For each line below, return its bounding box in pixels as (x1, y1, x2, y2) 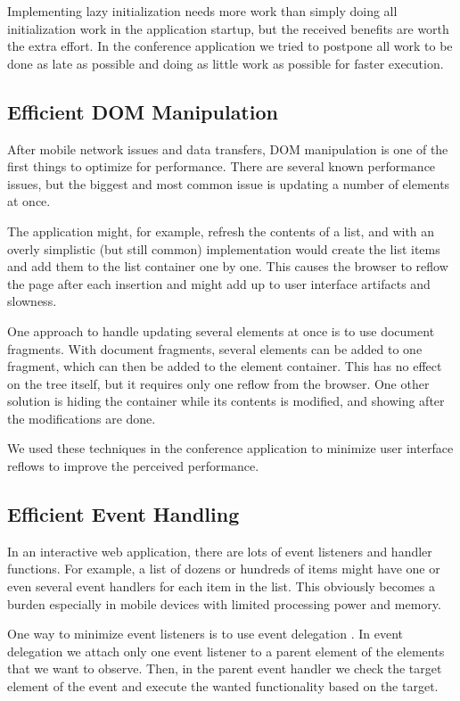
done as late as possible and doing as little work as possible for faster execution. (7, 54, 444, 72)
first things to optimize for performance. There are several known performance (7, 157, 436, 176)
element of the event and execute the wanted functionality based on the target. (7, 677, 439, 696)
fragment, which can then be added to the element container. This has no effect (7, 357, 442, 375)
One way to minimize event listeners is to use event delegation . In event (7, 624, 403, 643)
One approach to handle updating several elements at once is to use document (7, 321, 435, 340)
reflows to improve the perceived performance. (7, 457, 259, 475)
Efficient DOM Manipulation (7, 97, 278, 125)
